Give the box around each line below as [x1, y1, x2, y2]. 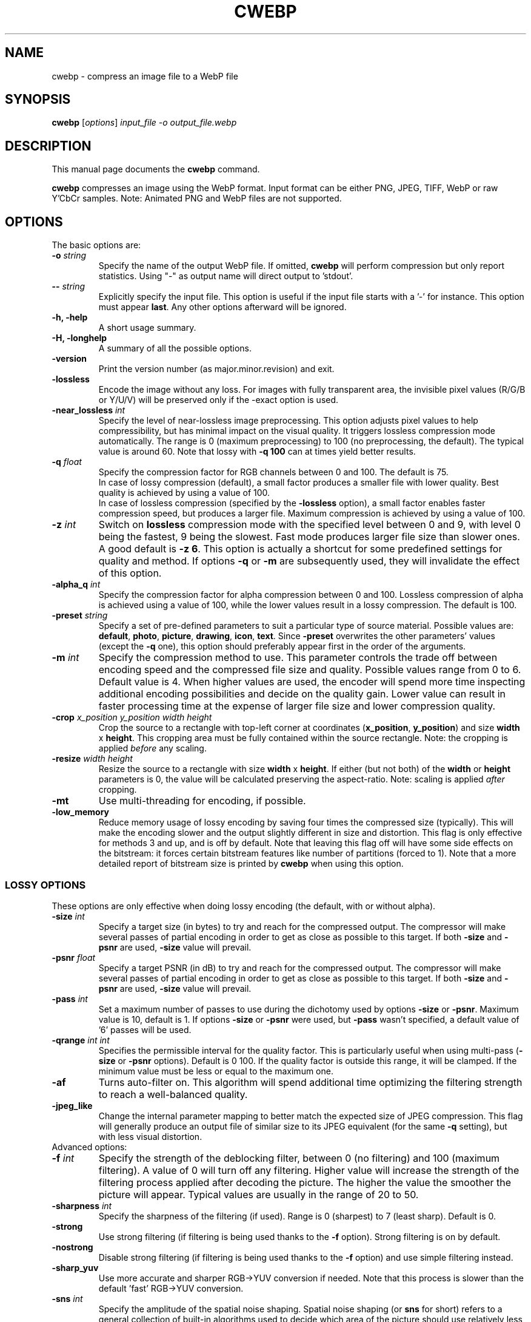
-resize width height [52, 753, 133, 764]
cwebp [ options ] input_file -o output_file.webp [52, 117, 237, 128]
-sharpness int [52, 1200, 112, 1211]
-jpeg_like [52, 1100, 93, 1111]
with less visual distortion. [98, 1131, 202, 1142]
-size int [52, 910, 85, 921]
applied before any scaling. [98, 743, 207, 754]
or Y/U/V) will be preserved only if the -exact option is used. [98, 395, 339, 405]
